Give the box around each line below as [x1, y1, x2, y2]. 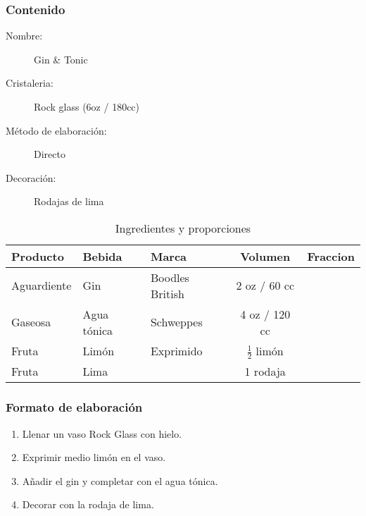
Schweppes [150, 314, 203, 331]
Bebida [82, 247, 122, 264]
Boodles [150, 269, 189, 285]
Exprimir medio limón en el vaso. [22, 450, 166, 465]
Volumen [240, 247, 291, 264]
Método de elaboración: [6, 123, 107, 137]
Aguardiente [11, 277, 72, 294]
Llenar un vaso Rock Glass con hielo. [22, 426, 182, 441]
